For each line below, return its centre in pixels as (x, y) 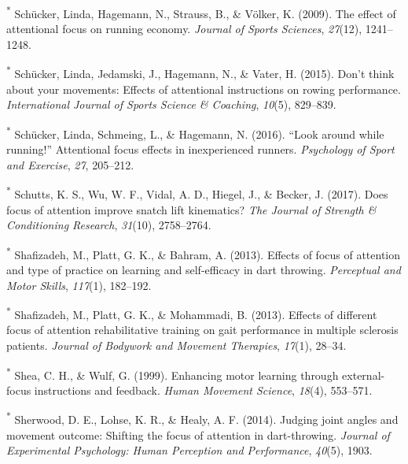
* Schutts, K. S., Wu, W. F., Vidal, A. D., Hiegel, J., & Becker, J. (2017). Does (197, 193)
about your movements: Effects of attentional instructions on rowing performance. (204, 89)
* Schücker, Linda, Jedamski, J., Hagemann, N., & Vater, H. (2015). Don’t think (200, 72)
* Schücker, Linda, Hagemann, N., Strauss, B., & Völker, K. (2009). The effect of (201, 12)
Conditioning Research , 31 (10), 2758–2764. (109, 225)
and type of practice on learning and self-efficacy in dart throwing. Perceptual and (204, 269)
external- (364, 375)
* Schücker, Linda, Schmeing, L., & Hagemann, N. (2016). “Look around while (195, 132)
